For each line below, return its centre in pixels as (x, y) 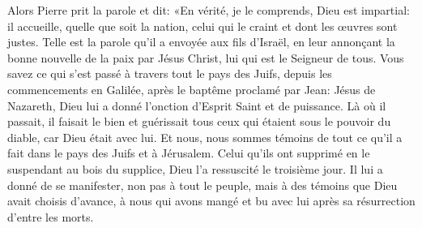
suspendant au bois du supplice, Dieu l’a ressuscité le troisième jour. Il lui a (195, 168)
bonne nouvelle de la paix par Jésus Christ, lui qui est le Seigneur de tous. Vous (206, 57)
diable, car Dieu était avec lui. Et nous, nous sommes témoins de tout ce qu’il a (205, 137)
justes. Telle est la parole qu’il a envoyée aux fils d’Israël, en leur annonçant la (201, 42)
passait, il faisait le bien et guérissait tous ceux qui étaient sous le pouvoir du (199, 121)
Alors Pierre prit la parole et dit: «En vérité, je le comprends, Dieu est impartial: (209, 10)
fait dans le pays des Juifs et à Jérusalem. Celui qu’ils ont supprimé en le (189, 153)
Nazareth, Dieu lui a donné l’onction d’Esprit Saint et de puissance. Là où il (197, 105)
